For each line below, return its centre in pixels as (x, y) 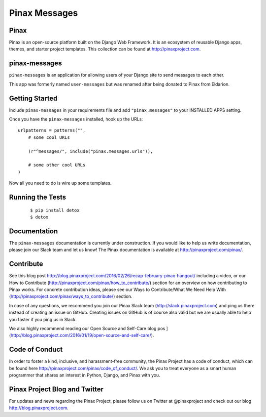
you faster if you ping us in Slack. (43, 319)
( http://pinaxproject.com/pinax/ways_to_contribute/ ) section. (71, 296)
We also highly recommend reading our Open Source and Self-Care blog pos (87, 328)
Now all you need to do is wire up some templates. (60, 183)
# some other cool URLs (57, 165)
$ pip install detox (55, 210)
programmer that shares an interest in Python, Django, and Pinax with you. (84, 375)
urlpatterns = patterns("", (52, 130)
